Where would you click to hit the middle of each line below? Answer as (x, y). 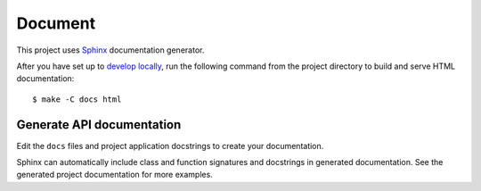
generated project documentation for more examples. (114, 175)
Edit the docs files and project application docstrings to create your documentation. (170, 145)
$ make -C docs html (77, 99)
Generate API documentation (99, 125)
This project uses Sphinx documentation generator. (110, 50)
